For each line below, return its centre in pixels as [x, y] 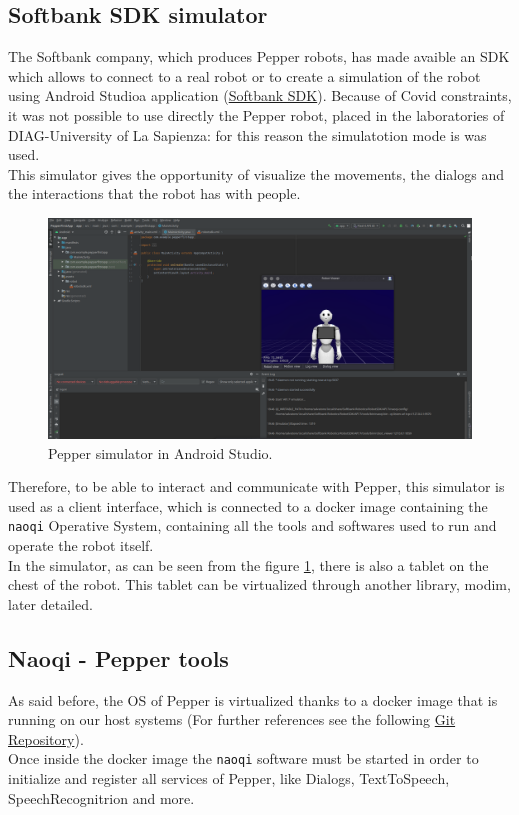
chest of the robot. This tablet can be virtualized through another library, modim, [259, 584]
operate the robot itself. [81, 545]
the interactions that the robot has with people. [154, 193]
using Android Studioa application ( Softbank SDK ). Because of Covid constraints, [260, 95]
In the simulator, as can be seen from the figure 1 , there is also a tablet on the [248, 564]
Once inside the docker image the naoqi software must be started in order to [243, 758]
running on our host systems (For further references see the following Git [232, 719]
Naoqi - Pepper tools [118, 657]
